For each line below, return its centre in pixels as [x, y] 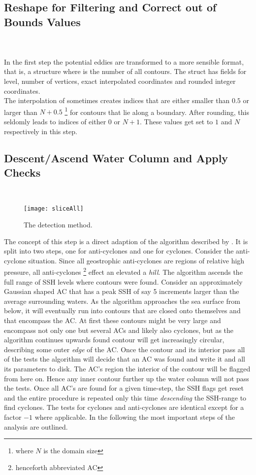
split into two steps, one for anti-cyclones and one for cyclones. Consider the [119, 251]
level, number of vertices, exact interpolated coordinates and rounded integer [120, 81]
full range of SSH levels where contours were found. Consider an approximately [123, 281]
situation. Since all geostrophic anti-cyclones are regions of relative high [136, 260]
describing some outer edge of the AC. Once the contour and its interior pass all [125, 349]
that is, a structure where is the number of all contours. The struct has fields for [125, 71]
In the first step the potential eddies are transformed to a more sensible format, [124, 61]
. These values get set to [176, 121]
